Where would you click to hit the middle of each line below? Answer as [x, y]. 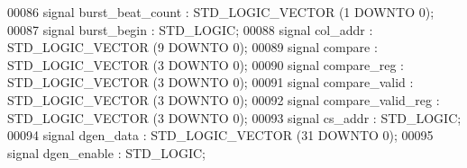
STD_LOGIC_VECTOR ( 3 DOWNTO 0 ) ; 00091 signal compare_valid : [211, 82]
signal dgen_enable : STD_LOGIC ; [106, 152]
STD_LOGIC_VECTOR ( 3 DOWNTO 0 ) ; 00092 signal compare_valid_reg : [224, 99]
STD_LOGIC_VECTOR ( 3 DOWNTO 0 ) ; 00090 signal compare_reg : [206, 64]
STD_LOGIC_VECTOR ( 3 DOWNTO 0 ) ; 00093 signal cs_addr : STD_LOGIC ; [234, 117]
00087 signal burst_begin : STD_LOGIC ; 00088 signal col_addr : [190, 29]
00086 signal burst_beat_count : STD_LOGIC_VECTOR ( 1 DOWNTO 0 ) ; [221, 12]
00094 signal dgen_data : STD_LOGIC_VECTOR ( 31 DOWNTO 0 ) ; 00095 [220, 135]
